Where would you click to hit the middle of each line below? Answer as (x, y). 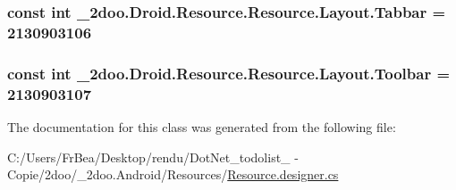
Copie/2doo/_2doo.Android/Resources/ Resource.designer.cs (173, 174)
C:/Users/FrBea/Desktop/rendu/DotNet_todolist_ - (153, 157)
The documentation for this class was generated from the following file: (202, 126)
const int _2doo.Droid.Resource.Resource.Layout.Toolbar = (229, 73)
